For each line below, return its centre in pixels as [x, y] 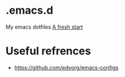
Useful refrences [48, 51]
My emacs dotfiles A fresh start [44, 27]
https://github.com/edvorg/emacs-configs [66, 67]
